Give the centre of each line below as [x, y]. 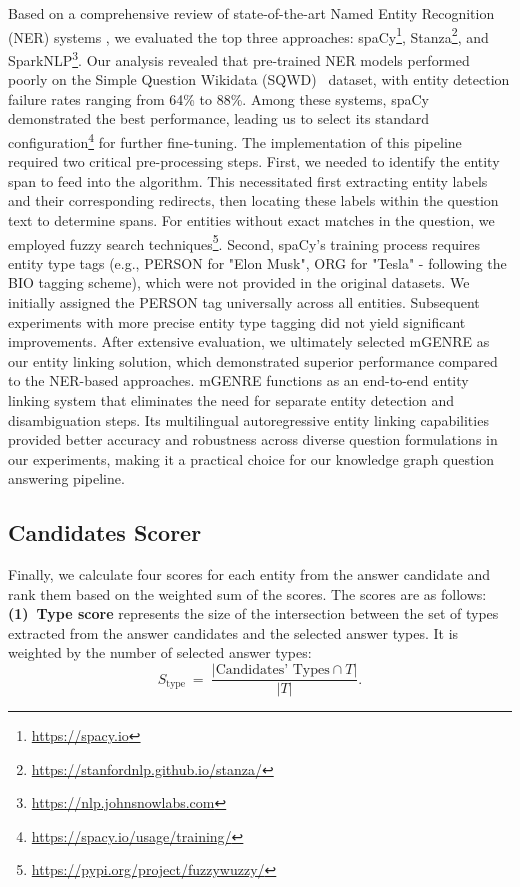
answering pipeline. [66, 478]
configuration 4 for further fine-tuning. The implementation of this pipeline [235, 140]
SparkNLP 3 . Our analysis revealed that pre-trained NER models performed [239, 58]
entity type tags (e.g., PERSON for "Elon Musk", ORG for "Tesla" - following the [257, 262]
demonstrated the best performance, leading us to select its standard [218, 118]
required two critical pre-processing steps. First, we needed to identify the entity [254, 161]
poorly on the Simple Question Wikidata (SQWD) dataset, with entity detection [259, 79]
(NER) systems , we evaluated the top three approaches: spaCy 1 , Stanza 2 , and [248, 35]
